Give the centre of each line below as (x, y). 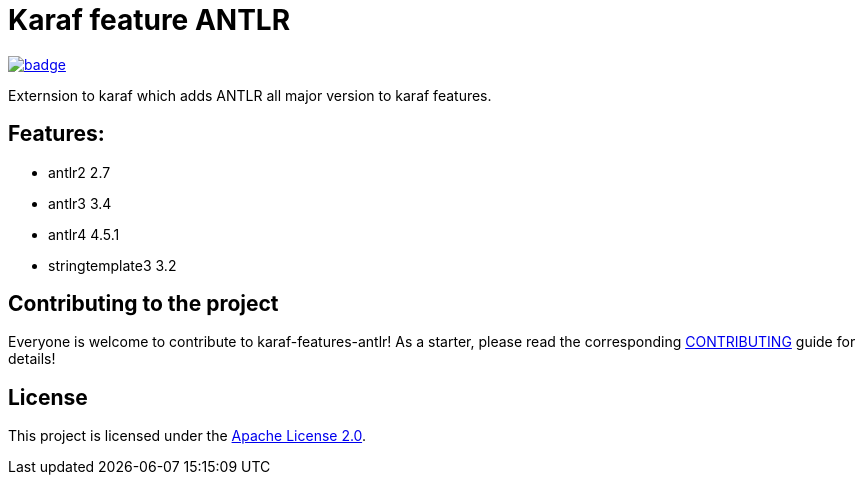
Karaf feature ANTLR (149, 20)
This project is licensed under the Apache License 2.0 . (187, 436)
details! (32, 359)
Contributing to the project (143, 304)
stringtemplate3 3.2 (112, 265)
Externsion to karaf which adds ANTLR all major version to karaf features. (250, 95)
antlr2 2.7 (79, 172)
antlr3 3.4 (80, 203)
